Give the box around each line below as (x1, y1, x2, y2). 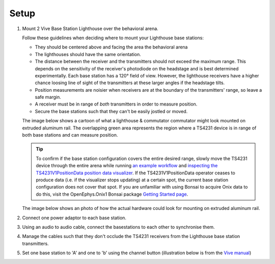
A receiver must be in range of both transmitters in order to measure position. (35, 101, 198, 107)
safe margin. (35, 94, 61, 100)
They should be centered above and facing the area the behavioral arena (35, 44, 188, 50)
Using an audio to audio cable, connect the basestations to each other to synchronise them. (22, 224, 215, 230)
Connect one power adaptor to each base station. (22, 215, 127, 221)
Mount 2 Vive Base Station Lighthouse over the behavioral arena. (22, 25, 159, 32)
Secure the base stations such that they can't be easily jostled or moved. (35, 108, 188, 114)
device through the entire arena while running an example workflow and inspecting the (36, 163, 218, 169)
